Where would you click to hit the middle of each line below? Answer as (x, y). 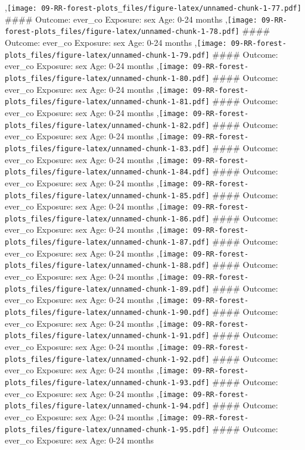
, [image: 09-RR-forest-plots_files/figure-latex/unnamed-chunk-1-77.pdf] (153, 7)
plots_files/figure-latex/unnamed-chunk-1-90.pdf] (107, 313)
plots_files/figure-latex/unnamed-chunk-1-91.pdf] (107, 336)
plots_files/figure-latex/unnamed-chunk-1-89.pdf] (107, 289)
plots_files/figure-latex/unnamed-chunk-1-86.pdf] (107, 219)
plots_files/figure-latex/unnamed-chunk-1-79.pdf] (107, 55)
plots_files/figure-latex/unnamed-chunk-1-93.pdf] (107, 383)
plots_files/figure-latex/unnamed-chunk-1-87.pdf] (107, 243)
